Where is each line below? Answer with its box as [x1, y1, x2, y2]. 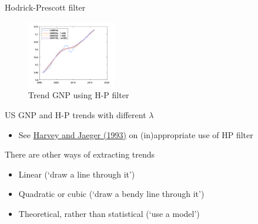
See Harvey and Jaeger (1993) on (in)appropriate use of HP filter [18, 128, 253, 141]
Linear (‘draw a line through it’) [18, 168, 135, 180]
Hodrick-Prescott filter [5, 1, 86, 13]
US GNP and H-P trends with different [5, 109, 146, 121]
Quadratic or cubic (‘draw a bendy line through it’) [18, 188, 205, 200]
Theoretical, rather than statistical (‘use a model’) [18, 208, 200, 220]
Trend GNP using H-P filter [28, 89, 129, 101]
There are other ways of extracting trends [5, 148, 155, 161]
